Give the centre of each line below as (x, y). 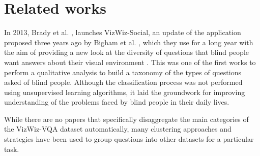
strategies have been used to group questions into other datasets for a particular (129, 139)
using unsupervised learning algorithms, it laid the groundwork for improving (125, 92)
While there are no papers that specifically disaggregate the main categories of (126, 119)
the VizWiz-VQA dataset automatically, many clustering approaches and (118, 129)
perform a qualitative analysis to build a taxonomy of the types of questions (123, 72)
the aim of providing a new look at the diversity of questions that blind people (127, 52)
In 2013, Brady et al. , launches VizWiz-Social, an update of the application (123, 32)
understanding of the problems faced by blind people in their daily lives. (117, 102)
